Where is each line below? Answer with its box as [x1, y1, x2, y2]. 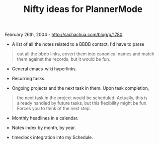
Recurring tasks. [11, 76, 46, 82]
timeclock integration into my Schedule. [11, 135, 93, 141]
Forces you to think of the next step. [16, 106, 91, 112]
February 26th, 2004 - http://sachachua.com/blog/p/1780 [4, 31, 123, 38]
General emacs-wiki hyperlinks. [11, 66, 77, 72]
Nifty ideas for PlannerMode [23, 3, 143, 15]
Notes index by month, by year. [11, 125, 76, 131]
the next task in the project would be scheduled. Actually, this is [16, 95, 148, 101]
